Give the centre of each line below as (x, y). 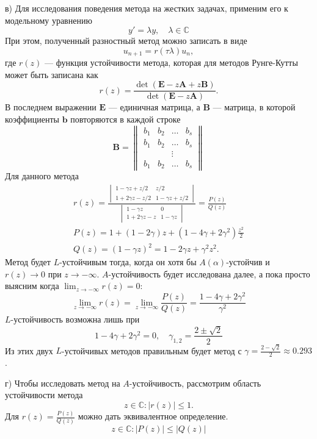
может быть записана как (52, 74)
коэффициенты (32, 119)
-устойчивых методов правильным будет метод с (152, 350)
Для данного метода (42, 176)
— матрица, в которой (254, 107)
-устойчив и (248, 262)
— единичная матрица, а (154, 107)
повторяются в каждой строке (126, 119)
